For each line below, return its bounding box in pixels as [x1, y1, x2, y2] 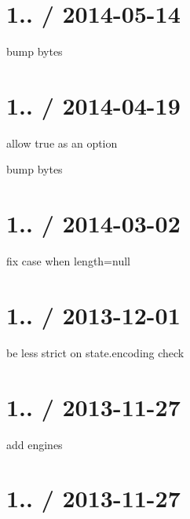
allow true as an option [6, 134, 118, 151]
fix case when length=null [6, 253, 130, 269]
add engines [6, 436, 63, 452]
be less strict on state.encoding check [6, 344, 185, 360]
